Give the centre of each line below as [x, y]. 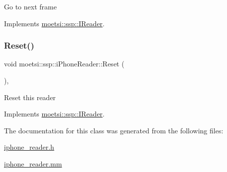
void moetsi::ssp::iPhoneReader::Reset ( [64, 64]
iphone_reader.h [29, 147]
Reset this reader [30, 97]
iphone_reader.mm [33, 163]
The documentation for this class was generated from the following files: [114, 130]
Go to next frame [30, 6]
